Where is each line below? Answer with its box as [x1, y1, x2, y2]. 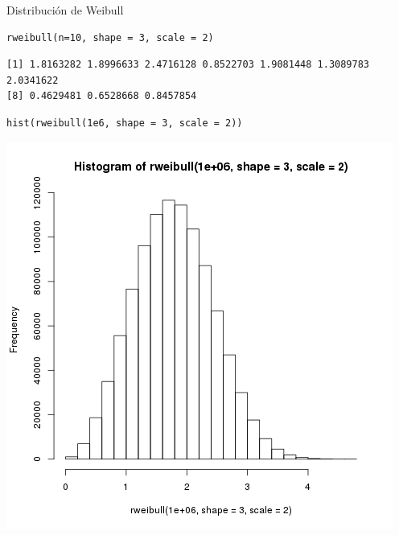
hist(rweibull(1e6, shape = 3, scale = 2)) [6, 117, 243, 129]
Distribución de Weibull [6, 2, 124, 18]
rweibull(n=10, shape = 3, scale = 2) [6, 31, 214, 43]
